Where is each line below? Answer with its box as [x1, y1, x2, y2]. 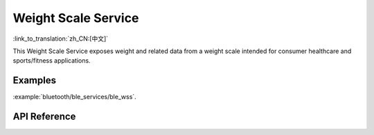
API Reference [12, 111, 76, 123]
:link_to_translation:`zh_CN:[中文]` [12, 34, 109, 43]
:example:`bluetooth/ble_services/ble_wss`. [12, 93, 136, 101]
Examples [12, 74, 57, 86]
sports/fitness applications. [12, 56, 91, 65]
